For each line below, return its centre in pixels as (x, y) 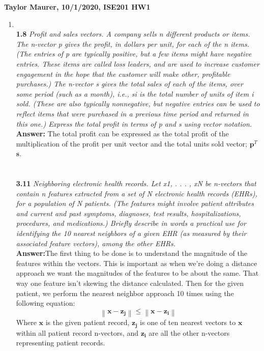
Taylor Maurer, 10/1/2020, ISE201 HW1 (77, 7)
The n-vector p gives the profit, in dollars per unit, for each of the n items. (133, 43)
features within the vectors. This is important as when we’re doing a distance (137, 263)
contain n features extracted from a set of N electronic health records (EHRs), (137, 193)
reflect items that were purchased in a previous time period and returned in (132, 113)
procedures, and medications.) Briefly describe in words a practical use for (131, 223)
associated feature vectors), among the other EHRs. (96, 243)
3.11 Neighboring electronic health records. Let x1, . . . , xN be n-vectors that (136, 183)
